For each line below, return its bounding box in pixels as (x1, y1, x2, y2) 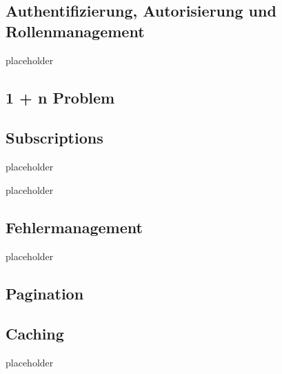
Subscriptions (6, 127, 103, 148)
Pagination (6, 282, 84, 304)
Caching (6, 323, 64, 344)
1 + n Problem (6, 86, 115, 108)
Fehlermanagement (6, 216, 143, 237)
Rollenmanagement (6, 20, 145, 41)
